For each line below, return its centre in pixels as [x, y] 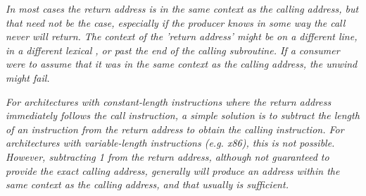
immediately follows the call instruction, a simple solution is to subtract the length [183, 115]
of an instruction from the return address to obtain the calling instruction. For [175, 129]
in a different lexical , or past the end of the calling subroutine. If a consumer [173, 50]
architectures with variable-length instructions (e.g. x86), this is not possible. [170, 143]
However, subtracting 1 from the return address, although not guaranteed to [168, 156]
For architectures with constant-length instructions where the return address [169, 101]
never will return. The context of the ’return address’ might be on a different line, [182, 36]
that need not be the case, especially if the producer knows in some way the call [176, 22]
